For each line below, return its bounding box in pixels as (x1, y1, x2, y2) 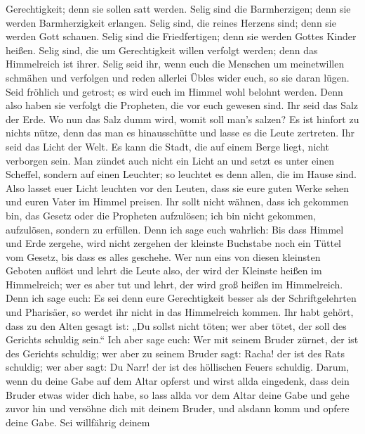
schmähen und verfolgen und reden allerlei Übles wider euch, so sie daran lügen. (6, 70, 350, 84)
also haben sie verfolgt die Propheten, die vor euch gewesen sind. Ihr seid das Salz (6, 98, 359, 113)
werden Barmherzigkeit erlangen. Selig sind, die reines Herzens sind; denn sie (6, 15, 336, 30)
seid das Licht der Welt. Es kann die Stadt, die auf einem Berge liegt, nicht (6, 139, 329, 153)
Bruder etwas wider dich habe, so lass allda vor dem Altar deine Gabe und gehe (6, 387, 350, 402)
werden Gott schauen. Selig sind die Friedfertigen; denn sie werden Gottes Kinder (6, 29, 357, 44)
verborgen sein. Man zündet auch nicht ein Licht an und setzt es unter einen (6, 153, 334, 167)
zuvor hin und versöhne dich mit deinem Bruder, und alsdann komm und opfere (6, 401, 350, 416)
